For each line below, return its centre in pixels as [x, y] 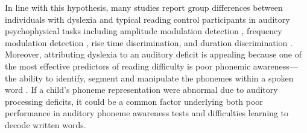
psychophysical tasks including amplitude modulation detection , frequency [144, 31]
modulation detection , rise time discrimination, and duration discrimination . [149, 42]
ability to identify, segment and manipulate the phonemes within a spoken [157, 78]
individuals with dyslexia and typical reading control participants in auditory [147, 19]
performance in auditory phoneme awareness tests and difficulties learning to [147, 113]
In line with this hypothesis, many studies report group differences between [144, 7]
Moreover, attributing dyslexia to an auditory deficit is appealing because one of [153, 54]
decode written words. [46, 124]
